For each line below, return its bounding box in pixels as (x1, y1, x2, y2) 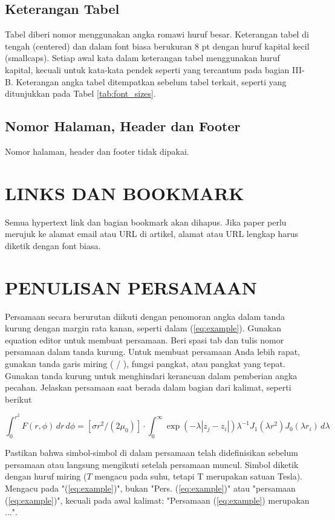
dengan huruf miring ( (5, 470, 87, 483)
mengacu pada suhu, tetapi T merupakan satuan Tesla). (94, 470, 302, 483)
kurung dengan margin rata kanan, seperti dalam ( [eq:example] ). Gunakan (5, 322, 281, 334)
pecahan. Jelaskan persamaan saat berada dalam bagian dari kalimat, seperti (5, 381, 291, 394)
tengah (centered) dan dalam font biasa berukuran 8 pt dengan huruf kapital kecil (5, 39, 310, 52)
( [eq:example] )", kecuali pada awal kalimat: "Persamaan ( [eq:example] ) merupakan (5, 493, 310, 506)
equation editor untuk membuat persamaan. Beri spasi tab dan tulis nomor (5, 333, 284, 346)
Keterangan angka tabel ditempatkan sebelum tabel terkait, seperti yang (16, 75, 287, 88)
